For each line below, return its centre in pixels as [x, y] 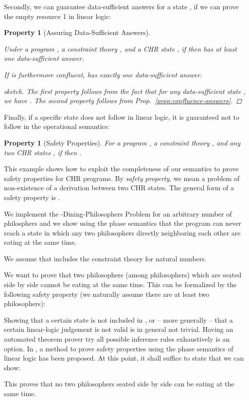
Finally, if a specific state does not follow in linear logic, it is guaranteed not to [122, 117]
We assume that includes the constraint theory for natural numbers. [105, 258]
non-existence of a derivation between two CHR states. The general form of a [119, 188]
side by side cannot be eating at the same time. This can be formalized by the [120, 284]
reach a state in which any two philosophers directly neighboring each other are [122, 232]
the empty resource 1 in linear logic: [58, 16]
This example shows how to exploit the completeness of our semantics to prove [121, 169]
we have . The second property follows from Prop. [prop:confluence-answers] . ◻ [123, 100]
